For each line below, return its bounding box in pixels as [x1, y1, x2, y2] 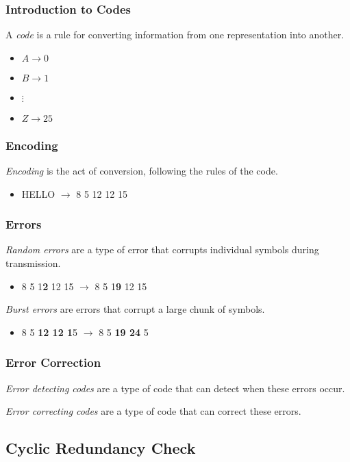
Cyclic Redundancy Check [5, 437, 196, 459]
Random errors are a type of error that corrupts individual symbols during [5, 242, 319, 257]
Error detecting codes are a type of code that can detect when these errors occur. [5, 381, 345, 395]
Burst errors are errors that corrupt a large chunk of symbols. [5, 302, 265, 316]
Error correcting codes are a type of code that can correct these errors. [5, 404, 301, 418]
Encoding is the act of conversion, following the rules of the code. [5, 164, 278, 178]
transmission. [5, 256, 61, 270]
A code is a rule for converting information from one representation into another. [5, 27, 345, 42]
